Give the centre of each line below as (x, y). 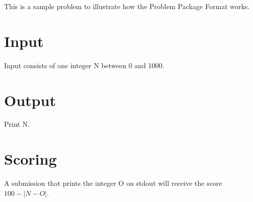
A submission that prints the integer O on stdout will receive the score (113, 183)
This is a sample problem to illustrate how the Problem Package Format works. (127, 6)
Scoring (30, 159)
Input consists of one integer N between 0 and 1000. (84, 65)
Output (30, 100)
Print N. (17, 124)
